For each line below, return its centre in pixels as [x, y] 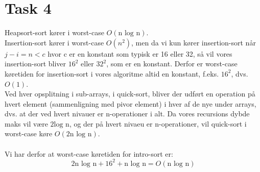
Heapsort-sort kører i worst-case [54, 32]
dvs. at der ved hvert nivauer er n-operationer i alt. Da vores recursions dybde [127, 114]
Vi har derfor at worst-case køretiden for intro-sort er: [89, 153]
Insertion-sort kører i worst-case [54, 42]
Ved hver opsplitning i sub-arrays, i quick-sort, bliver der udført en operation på [130, 94]
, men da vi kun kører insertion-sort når [194, 42]
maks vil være [26, 123]
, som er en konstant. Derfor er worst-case [172, 64]
